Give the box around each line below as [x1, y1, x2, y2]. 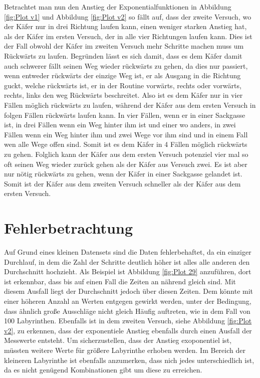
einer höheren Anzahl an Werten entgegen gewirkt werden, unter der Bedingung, [4, 295, 251, 306]
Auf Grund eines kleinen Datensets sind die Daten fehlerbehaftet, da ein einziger [4, 247, 251, 257]
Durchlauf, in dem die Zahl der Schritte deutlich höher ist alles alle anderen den [4, 256, 250, 267]
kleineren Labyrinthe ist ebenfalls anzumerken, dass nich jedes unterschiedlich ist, [4, 354, 254, 365]
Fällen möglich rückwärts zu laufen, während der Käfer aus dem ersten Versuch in [4, 99, 256, 110]
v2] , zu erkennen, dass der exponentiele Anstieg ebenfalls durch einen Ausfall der [4, 325, 252, 335]
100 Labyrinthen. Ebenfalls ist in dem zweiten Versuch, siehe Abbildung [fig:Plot [4, 315, 252, 326]
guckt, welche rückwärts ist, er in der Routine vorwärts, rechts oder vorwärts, [4, 80, 241, 90]
